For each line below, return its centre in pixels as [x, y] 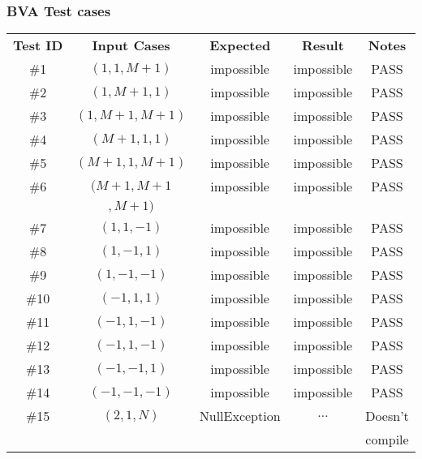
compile [387, 440]
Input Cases [131, 45]
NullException [240, 416]
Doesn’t [387, 416]
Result [323, 45]
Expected [240, 45]
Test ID [38, 45]
